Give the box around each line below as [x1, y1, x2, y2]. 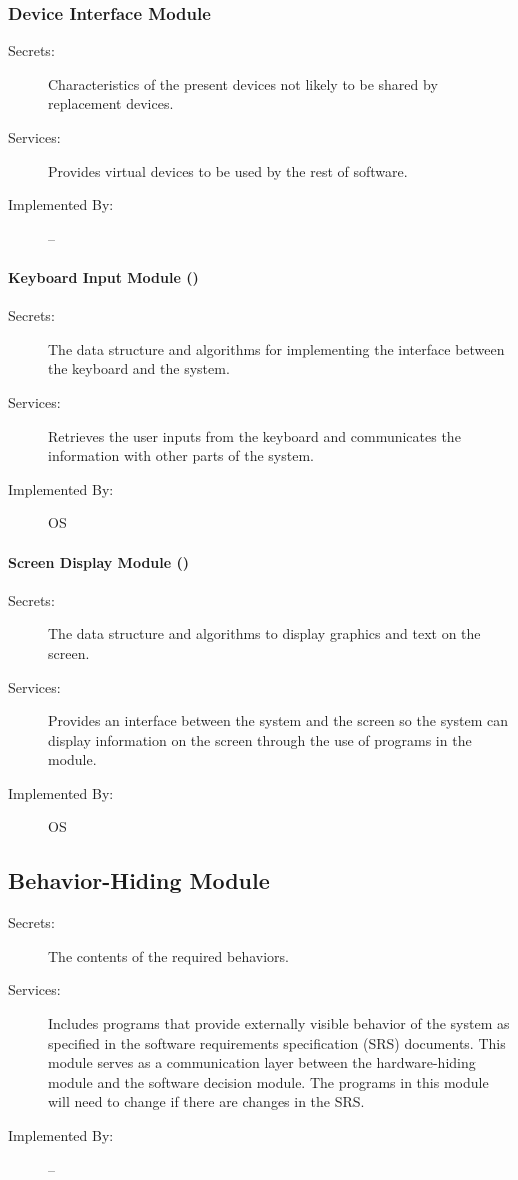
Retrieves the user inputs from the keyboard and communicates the [48, 425, 461, 446]
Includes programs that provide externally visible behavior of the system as [48, 1013, 510, 1034]
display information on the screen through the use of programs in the [48, 729, 472, 750]
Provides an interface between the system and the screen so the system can [48, 710, 509, 731]
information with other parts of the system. [48, 445, 314, 466]
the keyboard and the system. [48, 358, 230, 379]
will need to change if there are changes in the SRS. [48, 1091, 365, 1112]
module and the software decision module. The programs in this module [48, 1071, 489, 1092]
